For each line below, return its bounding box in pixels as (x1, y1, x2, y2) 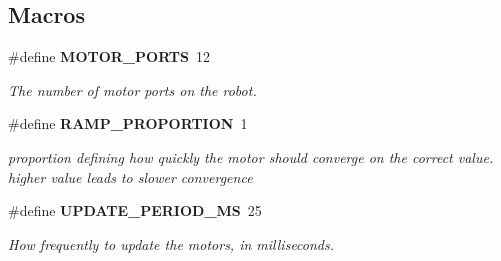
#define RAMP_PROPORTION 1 (8, 113, 248, 134)
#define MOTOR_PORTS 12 (8, 46, 211, 67)
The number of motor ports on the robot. (8, 79, 257, 100)
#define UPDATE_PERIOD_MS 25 (8, 200, 262, 221)
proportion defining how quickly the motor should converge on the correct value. (8, 146, 494, 167)
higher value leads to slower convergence (8, 166, 253, 187)
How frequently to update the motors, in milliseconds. (8, 233, 335, 254)
